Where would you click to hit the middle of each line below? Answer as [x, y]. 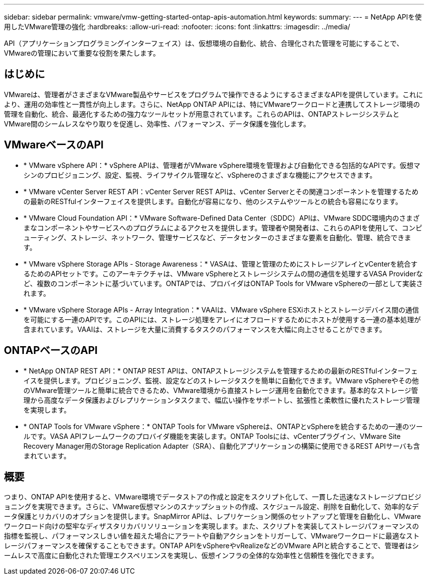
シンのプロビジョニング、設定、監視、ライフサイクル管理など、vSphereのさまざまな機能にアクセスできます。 [200, 175]
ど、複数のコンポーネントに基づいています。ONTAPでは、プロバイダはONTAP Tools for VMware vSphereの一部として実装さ [223, 283]
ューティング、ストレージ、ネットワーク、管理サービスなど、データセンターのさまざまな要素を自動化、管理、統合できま [217, 237]
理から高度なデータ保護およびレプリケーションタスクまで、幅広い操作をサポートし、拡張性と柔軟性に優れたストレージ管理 [222, 400]
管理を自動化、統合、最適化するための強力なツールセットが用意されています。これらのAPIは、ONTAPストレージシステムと [202, 114]
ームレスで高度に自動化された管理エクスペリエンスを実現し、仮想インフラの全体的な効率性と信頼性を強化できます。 [191, 556]
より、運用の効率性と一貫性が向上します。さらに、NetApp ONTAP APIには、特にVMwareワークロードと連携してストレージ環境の [212, 104]
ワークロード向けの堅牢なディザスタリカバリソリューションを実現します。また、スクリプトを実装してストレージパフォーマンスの [212, 526]
